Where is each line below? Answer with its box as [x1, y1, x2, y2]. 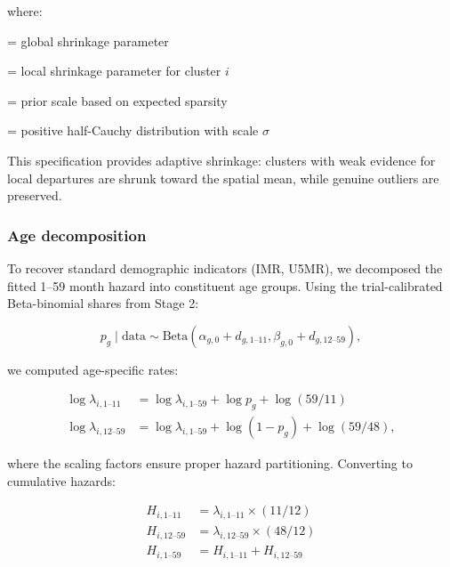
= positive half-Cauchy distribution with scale [7, 121, 259, 140]
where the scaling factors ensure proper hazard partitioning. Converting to [7, 454, 413, 473]
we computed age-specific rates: [7, 360, 179, 378]
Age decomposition [7, 223, 147, 246]
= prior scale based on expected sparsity [7, 91, 228, 109]
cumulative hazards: [7, 471, 116, 490]
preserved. [7, 186, 62, 205]
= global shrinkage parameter [7, 31, 169, 50]
